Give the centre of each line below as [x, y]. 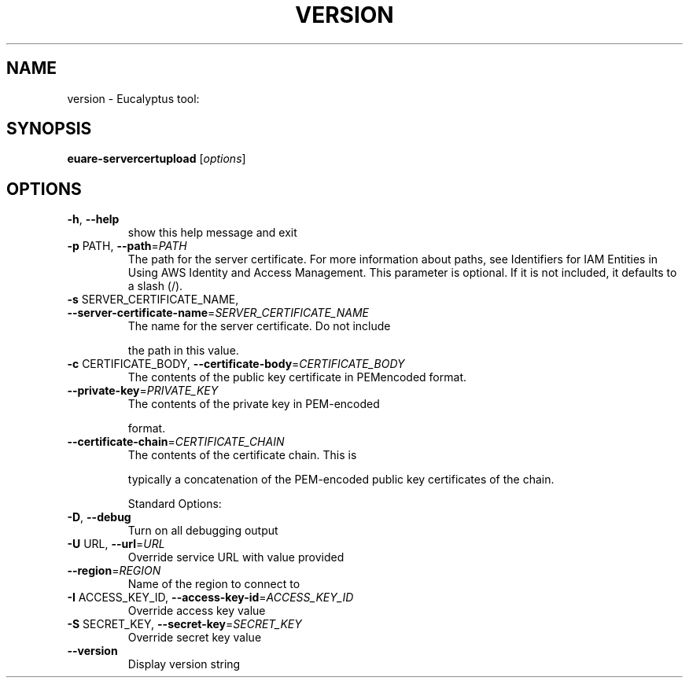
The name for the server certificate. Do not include [259, 326]
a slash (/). [155, 286]
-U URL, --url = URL [116, 544]
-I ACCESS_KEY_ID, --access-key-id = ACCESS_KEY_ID [210, 598]
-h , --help [93, 219]
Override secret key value [195, 638]
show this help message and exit [212, 233]
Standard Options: [175, 504]
